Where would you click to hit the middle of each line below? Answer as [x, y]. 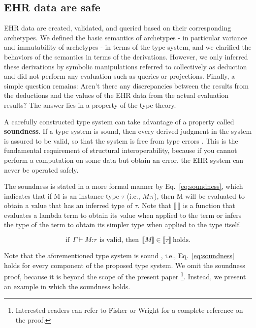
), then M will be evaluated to [199, 195]
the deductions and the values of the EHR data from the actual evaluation [116, 95]
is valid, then [119, 240]
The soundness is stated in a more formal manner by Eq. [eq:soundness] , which [124, 186]
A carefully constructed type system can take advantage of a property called [119, 121]
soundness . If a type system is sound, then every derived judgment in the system [128, 131]
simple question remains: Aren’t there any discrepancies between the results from [126, 85]
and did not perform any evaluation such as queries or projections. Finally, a [119, 76]
